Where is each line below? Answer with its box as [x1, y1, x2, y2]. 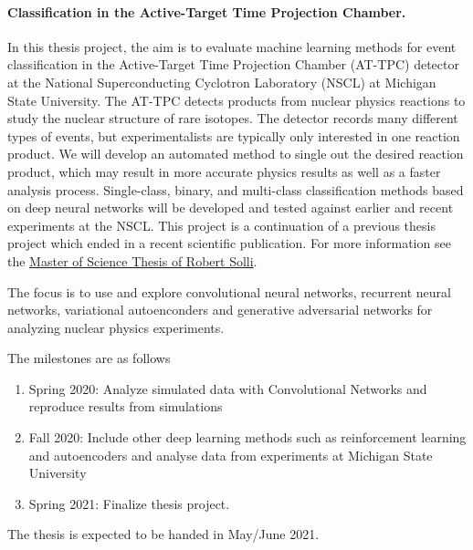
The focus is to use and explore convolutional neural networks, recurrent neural [7, 282, 451, 301]
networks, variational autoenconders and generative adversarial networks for [7, 300, 433, 319]
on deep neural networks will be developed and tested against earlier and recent [7, 198, 454, 217]
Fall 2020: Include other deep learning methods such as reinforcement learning [28, 428, 467, 447]
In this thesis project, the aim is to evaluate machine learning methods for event [7, 36, 457, 56]
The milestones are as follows [7, 348, 171, 368]
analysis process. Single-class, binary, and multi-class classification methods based [7, 180, 464, 199]
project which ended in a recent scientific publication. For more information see [7, 233, 451, 253]
